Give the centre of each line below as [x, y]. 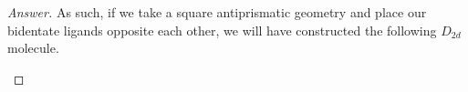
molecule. [33, 48]
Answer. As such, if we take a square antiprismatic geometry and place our [217, 12]
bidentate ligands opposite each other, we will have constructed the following [222, 30]
